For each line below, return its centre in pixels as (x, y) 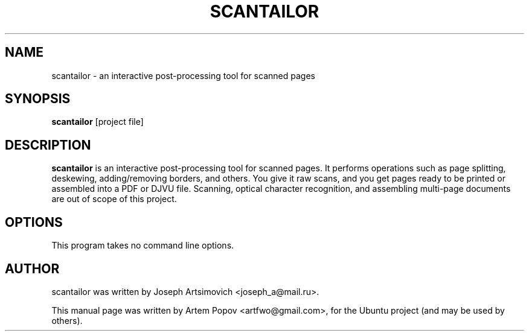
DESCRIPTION (48, 145)
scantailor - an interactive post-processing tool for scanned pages (183, 75)
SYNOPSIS (38, 99)
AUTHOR (32, 268)
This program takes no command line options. (143, 246)
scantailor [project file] (98, 122)
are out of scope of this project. (114, 199)
